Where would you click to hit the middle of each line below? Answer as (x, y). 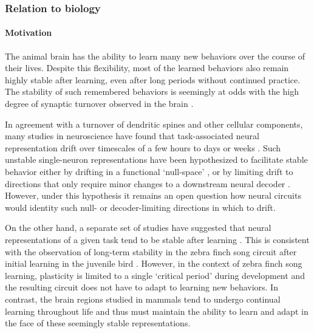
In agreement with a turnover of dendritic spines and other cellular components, (154, 124)
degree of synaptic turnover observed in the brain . (99, 104)
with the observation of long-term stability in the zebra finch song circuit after (151, 251)
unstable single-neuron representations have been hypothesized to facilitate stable (156, 160)
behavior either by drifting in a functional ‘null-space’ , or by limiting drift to (149, 171)
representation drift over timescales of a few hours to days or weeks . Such (143, 147)
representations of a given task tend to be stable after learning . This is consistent (157, 239)
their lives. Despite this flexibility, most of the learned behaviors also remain (147, 68)
